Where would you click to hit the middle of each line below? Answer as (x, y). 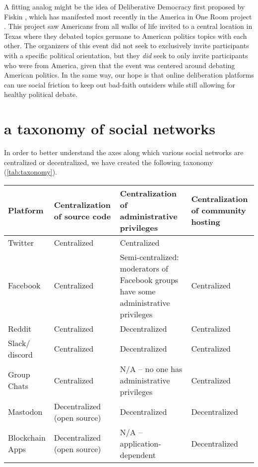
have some (138, 291)
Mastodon (25, 412)
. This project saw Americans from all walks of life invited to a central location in (128, 26)
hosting (206, 222)
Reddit (20, 328)
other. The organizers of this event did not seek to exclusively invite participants (127, 46)
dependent (138, 455)
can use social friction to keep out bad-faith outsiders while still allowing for (120, 84)
